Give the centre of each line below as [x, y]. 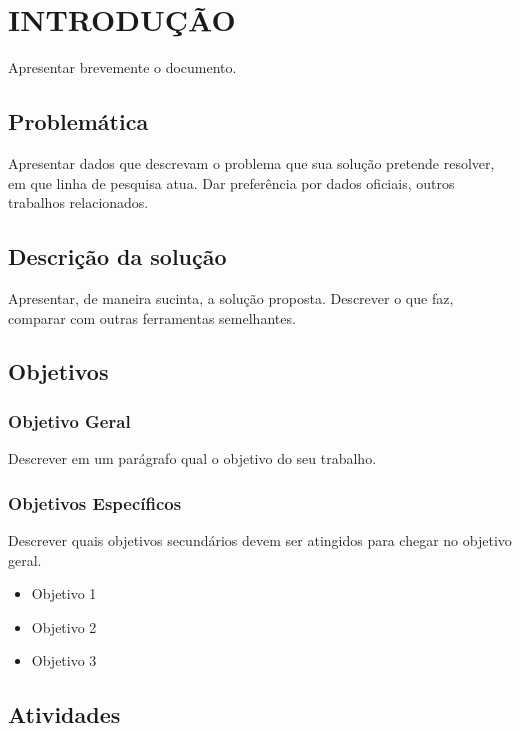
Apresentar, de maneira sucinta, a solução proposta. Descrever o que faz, [231, 297]
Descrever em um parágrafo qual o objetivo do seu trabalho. [192, 458]
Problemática [78, 121]
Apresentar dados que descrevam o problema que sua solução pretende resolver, [251, 162]
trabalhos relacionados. [78, 202]
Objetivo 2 [64, 626]
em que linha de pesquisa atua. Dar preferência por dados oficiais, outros [231, 182]
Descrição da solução [117, 256]
